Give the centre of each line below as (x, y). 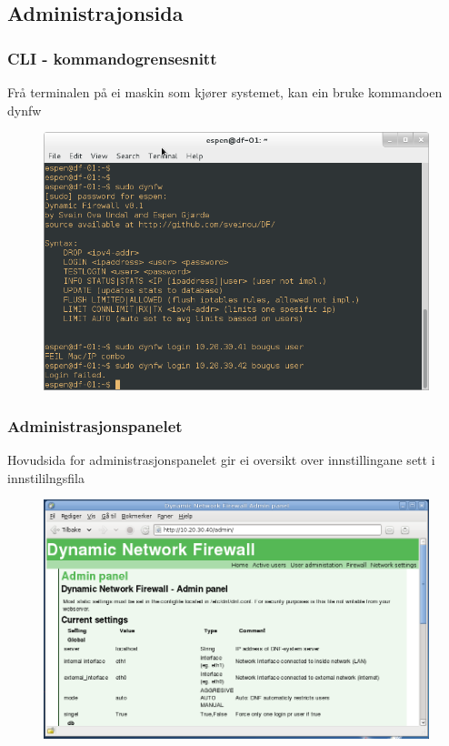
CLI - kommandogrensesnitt (112, 58)
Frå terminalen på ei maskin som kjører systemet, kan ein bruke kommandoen (225, 92)
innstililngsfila (46, 477)
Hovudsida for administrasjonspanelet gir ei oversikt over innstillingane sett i (221, 460)
